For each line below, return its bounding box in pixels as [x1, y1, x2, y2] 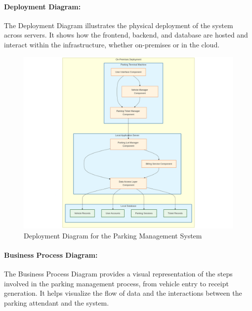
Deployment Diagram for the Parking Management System [24, 230, 202, 240]
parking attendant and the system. [4, 297, 109, 308]
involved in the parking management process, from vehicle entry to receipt [4, 278, 229, 288]
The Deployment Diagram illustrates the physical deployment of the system [4, 20, 233, 30]
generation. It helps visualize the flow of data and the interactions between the [4, 288, 242, 298]
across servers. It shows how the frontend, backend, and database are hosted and [4, 30, 248, 40]
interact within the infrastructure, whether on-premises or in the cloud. [4, 39, 220, 49]
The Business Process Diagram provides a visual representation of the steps [4, 269, 233, 279]
